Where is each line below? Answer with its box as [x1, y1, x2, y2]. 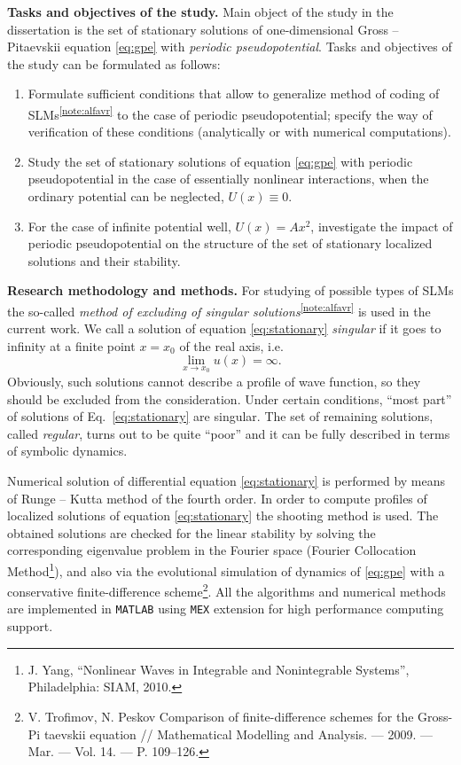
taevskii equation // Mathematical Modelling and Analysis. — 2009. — [43, 724, 434, 743]
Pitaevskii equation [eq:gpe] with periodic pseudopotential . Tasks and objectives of [7, 37, 452, 56]
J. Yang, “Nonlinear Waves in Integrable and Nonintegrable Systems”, [27, 660, 410, 678]
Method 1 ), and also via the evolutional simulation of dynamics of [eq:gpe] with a [7, 558, 445, 580]
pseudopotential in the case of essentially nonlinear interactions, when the [27, 169, 429, 188]
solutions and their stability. [27, 251, 181, 269]
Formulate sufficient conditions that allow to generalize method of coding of [27, 84, 440, 103]
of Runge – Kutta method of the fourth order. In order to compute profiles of [7, 488, 427, 507]
